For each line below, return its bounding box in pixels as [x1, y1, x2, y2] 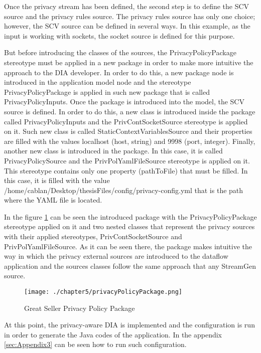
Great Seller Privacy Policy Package [24, 302, 135, 313]
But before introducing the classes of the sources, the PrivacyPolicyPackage [4, 47, 236, 58]
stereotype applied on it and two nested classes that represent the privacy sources [4, 221, 255, 232]
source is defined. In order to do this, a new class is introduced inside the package [4, 106, 255, 116]
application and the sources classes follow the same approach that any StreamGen [4, 260, 256, 271]
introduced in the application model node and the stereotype [4, 77, 191, 87]
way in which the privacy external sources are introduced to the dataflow [4, 251, 228, 261]
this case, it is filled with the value [4, 175, 110, 186]
